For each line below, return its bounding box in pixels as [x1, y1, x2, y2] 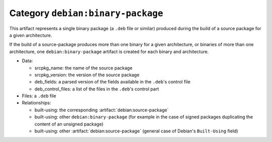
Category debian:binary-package [9, 8, 163, 19]
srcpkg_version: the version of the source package [34, 72, 140, 78]
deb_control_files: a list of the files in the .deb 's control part [34, 86, 159, 92]
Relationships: [22, 100, 51, 106]
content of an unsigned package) [34, 121, 104, 127]
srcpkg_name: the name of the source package [34, 65, 133, 71]
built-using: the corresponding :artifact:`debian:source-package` [34, 107, 169, 113]
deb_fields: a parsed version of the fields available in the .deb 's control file [34, 79, 191, 85]
